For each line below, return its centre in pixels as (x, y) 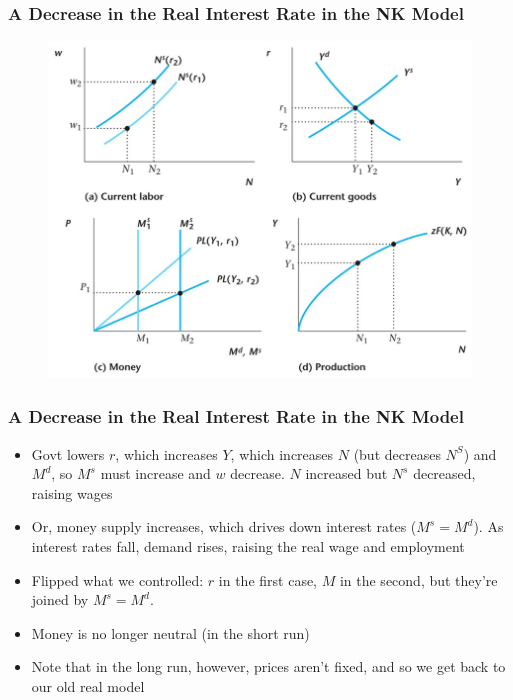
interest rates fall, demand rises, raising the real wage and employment (248, 545)
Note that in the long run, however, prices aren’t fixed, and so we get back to (268, 666)
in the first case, (267, 579)
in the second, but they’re (418, 579)
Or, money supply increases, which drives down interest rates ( (224, 526)
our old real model (88, 685)
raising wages (72, 492)
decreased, (444, 473)
